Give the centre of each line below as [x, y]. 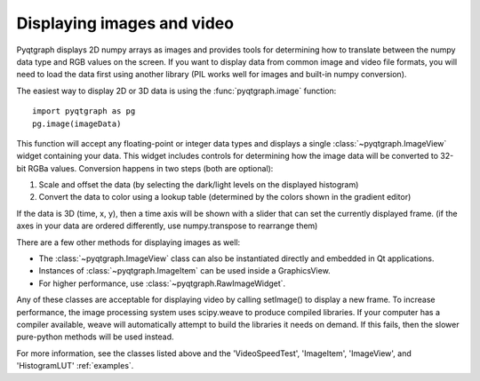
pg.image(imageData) [77, 123]
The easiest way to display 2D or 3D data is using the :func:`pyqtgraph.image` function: [176, 91]
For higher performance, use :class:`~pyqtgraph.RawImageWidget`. [162, 283]
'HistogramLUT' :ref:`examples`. [75, 366]
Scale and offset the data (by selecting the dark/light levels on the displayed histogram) [199, 185]
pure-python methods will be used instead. [95, 337]
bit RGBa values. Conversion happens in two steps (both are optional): [145, 168]
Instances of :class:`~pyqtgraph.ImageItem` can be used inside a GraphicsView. [184, 271]
